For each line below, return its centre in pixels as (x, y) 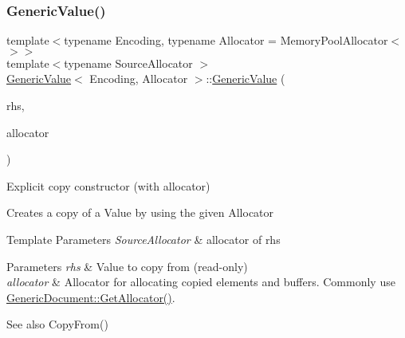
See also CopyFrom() (57, 324)
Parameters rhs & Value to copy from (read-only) (127, 266)
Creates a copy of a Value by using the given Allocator (140, 212)
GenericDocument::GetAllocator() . (91, 297)
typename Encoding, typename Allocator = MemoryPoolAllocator (226, 40)
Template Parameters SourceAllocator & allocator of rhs (144, 239)
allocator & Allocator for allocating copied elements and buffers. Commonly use (201, 282)
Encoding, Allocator (139, 79)
